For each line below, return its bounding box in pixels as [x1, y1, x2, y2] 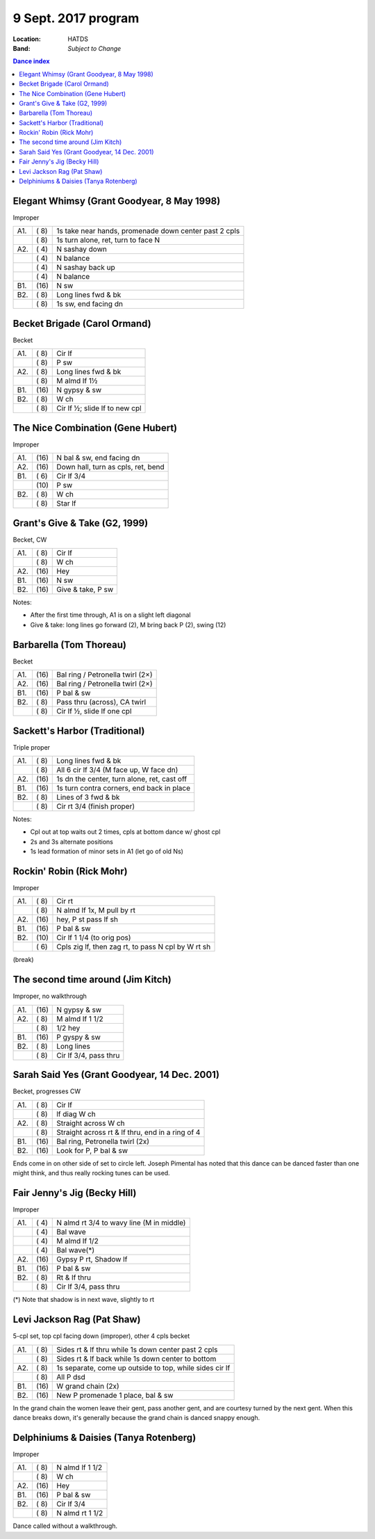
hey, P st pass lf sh [56, 914, 118, 924]
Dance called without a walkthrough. [12, 1522, 118, 1530]
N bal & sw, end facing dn [56, 453, 140, 462]
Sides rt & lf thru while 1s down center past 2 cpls [56, 1344, 218, 1354]
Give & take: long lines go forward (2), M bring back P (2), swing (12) [30, 620, 226, 629]
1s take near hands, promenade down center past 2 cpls [56, 226, 240, 236]
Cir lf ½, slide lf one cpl [56, 707, 132, 716]
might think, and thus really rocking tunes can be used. [12, 1169, 170, 1177]
